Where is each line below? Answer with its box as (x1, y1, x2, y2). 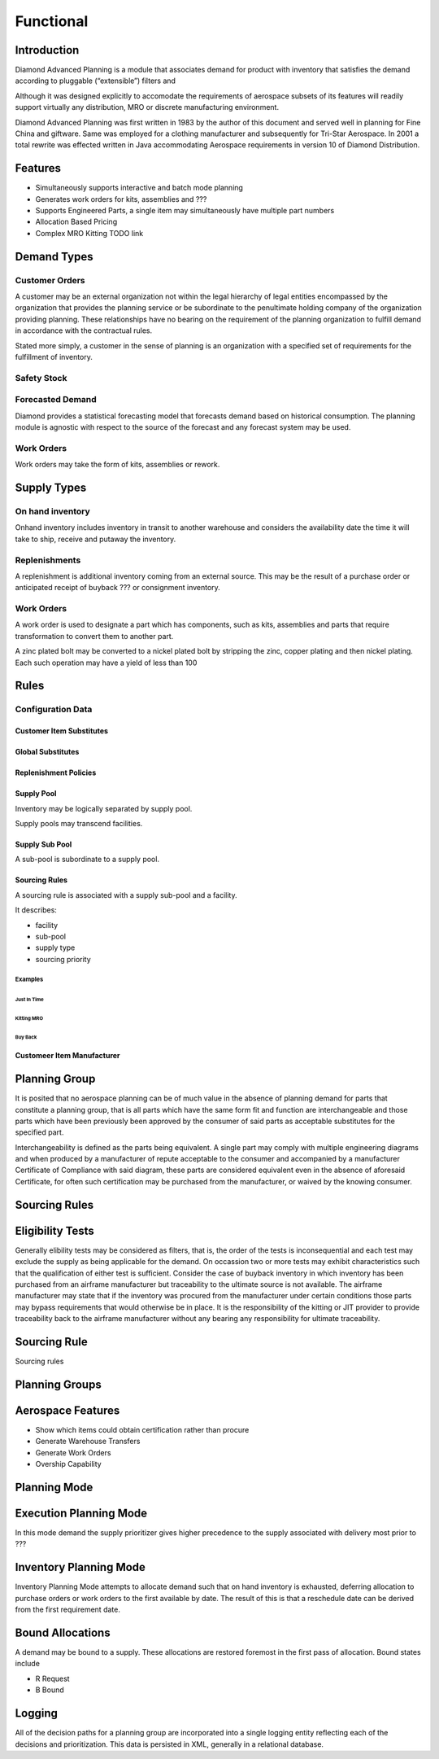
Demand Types (15, 249, 93, 264)
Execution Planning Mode (15, 1506, 148, 1520)
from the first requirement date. (15, 1604, 121, 1615)
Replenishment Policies (15, 768, 97, 777)
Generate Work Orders (35, 1447, 111, 1457)
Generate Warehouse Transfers (35, 1437, 141, 1446)
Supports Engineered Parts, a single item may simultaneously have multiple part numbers (35, 206, 335, 216)
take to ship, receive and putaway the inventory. (15, 534, 176, 544)
